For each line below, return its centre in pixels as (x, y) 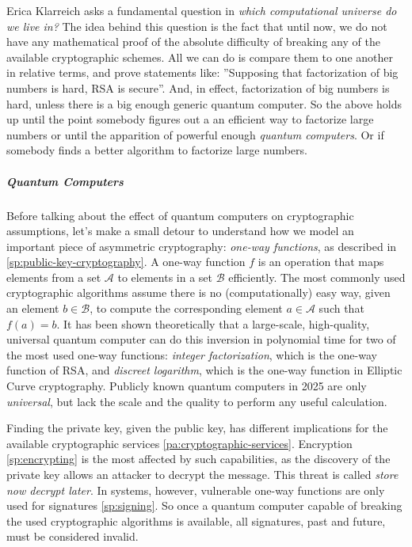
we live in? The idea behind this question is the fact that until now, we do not (197, 26)
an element (33, 308)
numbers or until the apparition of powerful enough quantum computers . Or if (195, 134)
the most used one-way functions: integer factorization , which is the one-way (192, 354)
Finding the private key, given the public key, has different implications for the (197, 428)
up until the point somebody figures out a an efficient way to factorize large (190, 119)
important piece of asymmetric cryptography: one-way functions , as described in (202, 246)
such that (341, 308)
